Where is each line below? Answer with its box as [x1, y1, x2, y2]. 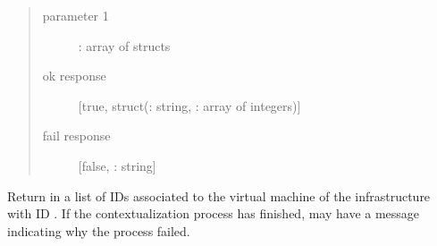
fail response [42, 126, 111, 145]
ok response [42, 66, 106, 85]
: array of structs [78, 36, 171, 55]
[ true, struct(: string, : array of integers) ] [78, 96, 301, 115]
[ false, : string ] [78, 156, 156, 174]
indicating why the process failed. [7, 221, 190, 240]
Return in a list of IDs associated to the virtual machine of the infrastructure [7, 186, 431, 205]
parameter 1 [42, 6, 109, 24]
